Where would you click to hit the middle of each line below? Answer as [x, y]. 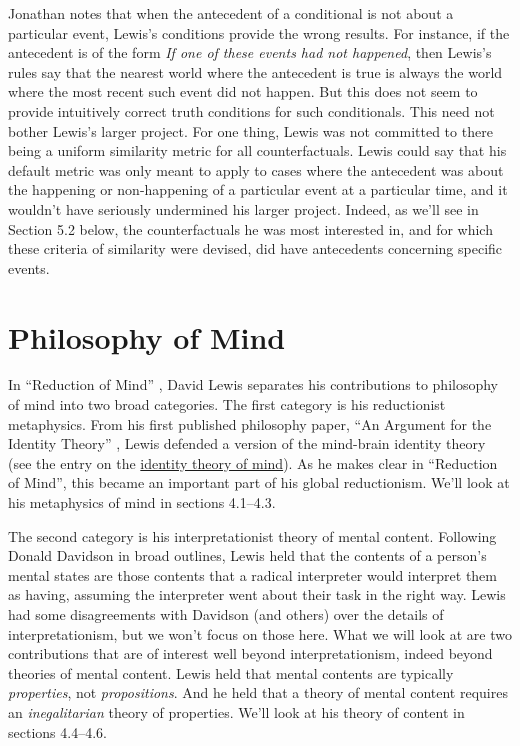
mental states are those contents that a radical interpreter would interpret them [252, 574]
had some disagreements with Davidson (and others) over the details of [226, 613]
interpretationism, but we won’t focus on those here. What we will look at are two [260, 633]
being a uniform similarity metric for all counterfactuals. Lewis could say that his [257, 150]
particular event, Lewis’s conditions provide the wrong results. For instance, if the [259, 32]
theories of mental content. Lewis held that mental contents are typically [231, 672]
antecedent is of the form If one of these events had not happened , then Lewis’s [250, 52]
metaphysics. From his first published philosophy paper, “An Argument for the [250, 423]
